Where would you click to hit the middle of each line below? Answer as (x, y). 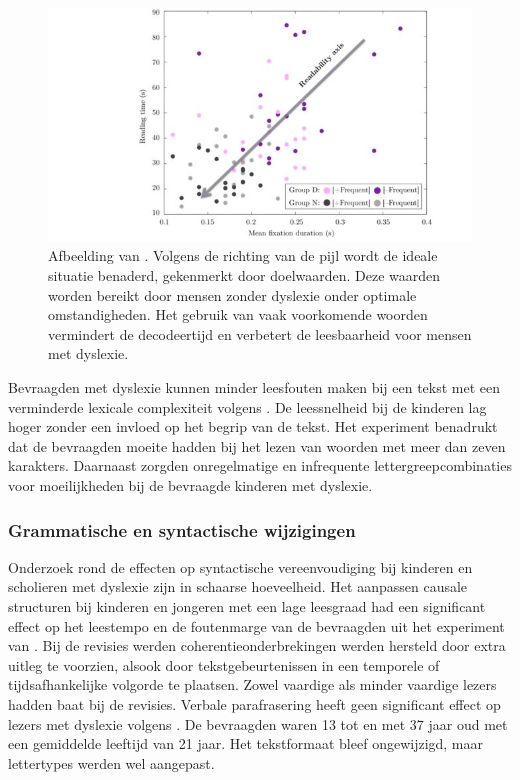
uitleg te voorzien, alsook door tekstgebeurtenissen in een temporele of (224, 664)
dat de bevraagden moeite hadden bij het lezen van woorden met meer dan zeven (257, 445)
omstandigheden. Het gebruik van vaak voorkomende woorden (238, 314)
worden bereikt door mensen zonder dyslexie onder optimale (232, 294)
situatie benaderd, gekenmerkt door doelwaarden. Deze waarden (244, 275)
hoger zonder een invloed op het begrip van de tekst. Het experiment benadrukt (253, 426)
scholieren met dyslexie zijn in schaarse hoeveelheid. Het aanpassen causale (238, 586)
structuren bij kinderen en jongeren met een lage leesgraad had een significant (247, 605)
